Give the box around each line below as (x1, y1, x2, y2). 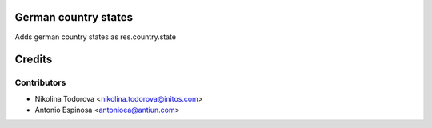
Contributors (14, 77, 66, 88)
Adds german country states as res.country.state (14, 32, 176, 42)
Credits (14, 53, 53, 66)
